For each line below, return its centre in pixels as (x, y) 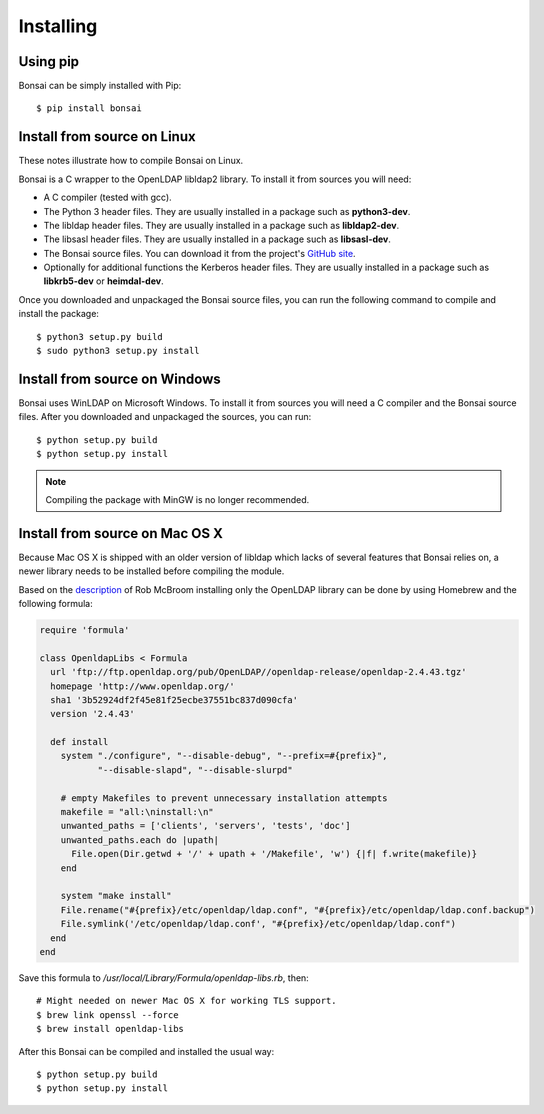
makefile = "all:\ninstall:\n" (137, 812)
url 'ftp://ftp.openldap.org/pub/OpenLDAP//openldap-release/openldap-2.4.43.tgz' (258, 672)
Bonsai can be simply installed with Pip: (100, 86)
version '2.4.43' (92, 714)
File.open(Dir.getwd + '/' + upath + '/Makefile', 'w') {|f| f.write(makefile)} (274, 854)
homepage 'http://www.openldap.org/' (142, 686)
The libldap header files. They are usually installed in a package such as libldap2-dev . (221, 225)
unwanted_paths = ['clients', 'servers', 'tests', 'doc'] (205, 826)
